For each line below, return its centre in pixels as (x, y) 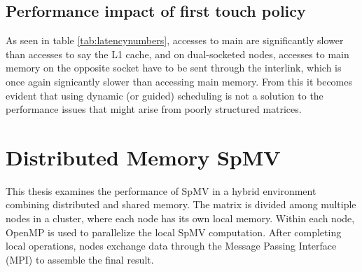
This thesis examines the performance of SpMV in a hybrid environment (161, 190)
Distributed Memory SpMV (143, 157)
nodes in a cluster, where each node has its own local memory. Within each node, (180, 218)
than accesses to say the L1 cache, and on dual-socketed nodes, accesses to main (177, 54)
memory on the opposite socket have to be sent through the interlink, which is (174, 68)
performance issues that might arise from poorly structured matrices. (154, 109)
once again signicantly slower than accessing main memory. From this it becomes (179, 81)
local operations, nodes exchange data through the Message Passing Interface (171, 246)
